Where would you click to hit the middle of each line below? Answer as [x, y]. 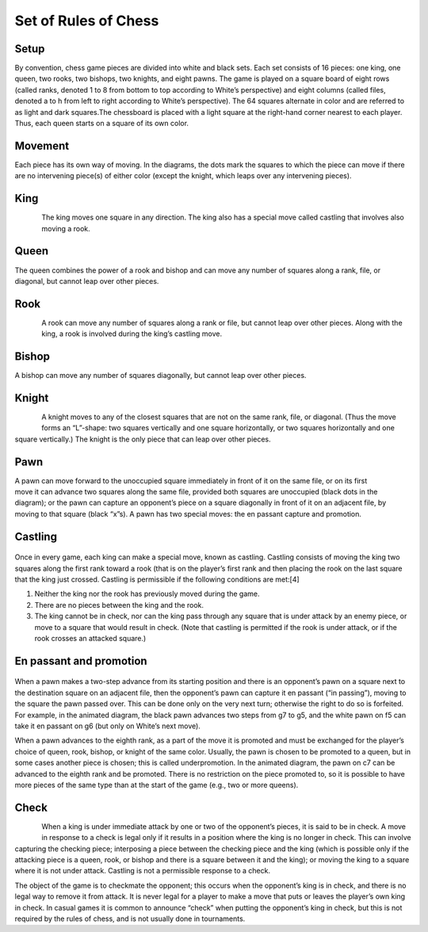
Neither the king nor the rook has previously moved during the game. [147, 594]
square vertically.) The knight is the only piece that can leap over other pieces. [143, 439]
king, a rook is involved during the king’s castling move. [132, 334]
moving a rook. [66, 228]
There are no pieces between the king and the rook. [119, 605]
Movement [42, 145]
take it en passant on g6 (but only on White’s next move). [108, 726]
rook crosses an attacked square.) [90, 639]
